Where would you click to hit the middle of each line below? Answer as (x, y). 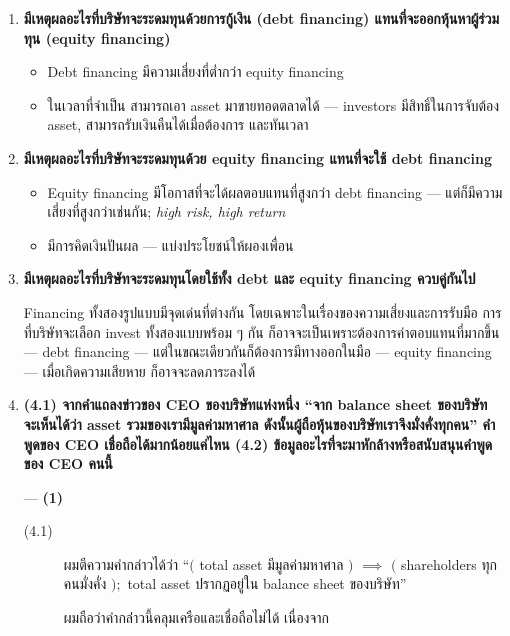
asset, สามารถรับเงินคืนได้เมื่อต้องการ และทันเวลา (178, 124)
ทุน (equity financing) (97, 37)
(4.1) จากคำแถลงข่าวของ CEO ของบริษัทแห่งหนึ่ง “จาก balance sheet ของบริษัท (255, 404)
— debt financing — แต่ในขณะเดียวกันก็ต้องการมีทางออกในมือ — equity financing (257, 351)
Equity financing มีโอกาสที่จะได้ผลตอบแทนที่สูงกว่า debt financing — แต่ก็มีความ (275, 191)
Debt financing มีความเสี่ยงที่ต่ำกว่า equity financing (195, 71)
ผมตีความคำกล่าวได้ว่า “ (126, 563)
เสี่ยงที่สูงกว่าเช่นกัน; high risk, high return (166, 211)
